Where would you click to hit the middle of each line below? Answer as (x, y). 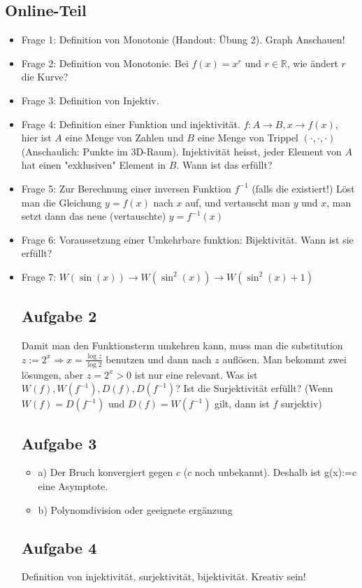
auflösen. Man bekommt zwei (284, 359)
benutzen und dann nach (159, 359)
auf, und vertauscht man (238, 202)
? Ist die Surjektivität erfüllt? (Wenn (254, 388)
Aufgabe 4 (59, 547)
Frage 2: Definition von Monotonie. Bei (105, 63)
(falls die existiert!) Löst (303, 188)
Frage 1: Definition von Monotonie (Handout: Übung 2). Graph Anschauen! (183, 40)
